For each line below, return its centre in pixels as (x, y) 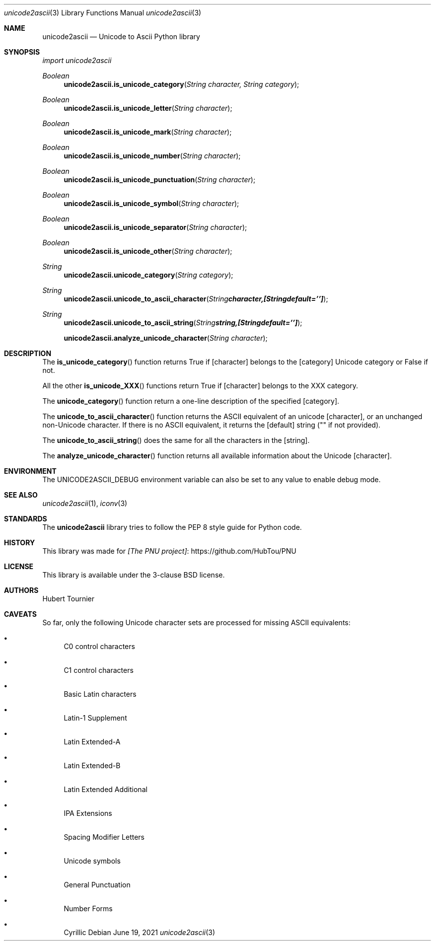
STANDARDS (26, 519)
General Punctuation (97, 885)
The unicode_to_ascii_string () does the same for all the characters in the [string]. (176, 440)
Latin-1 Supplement (95, 718)
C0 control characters (99, 646)
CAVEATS (20, 614)
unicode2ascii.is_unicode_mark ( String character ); (148, 132)
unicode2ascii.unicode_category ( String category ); (148, 275)
